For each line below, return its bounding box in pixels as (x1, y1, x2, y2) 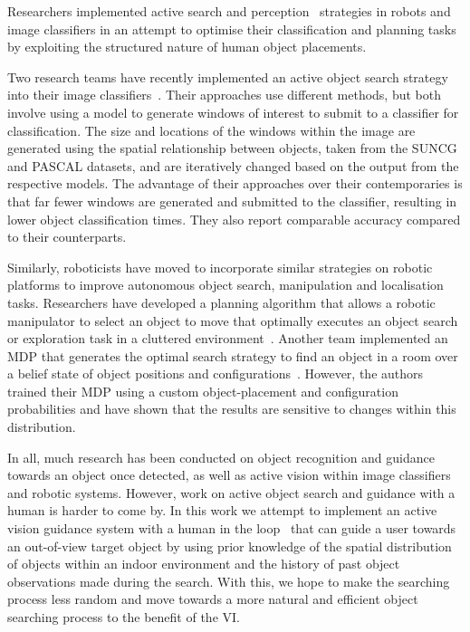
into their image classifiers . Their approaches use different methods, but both (7, 85, 441, 104)
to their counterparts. (7, 227, 127, 246)
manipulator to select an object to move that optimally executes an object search (7, 311, 458, 330)
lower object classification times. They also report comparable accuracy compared (7, 209, 461, 228)
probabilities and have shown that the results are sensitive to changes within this (7, 399, 456, 418)
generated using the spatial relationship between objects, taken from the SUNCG (7, 139, 457, 158)
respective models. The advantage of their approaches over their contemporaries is (7, 174, 463, 193)
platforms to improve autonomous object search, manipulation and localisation (7, 275, 444, 294)
